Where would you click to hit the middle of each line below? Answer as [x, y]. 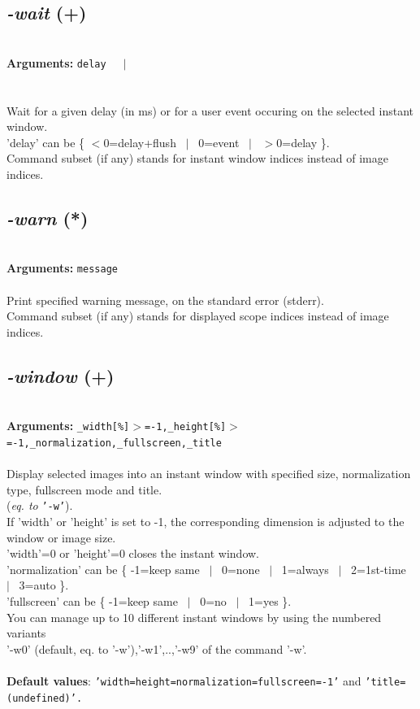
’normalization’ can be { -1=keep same [103, 569]
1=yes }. [270, 600]
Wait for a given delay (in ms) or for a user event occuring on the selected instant [210, 110]
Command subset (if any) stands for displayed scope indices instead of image [198, 316]
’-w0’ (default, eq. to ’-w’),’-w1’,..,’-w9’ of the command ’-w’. [157, 648]
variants [26, 633]
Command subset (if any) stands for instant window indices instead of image [197, 158]
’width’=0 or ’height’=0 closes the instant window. [133, 553]
